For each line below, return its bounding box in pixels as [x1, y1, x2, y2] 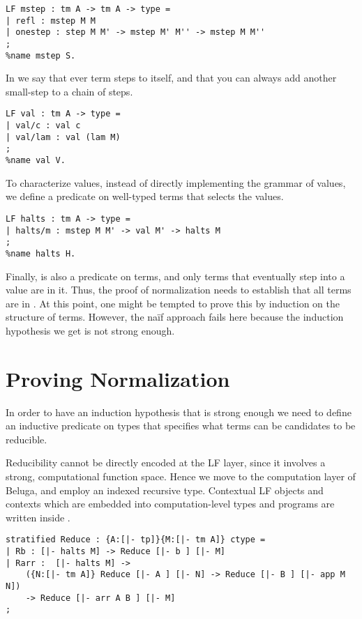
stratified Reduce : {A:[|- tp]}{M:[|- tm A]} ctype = [6, 535, 266, 545]
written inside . [6, 510, 70, 524]
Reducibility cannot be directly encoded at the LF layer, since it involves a [6, 455, 326, 470]
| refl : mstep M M [6, 15, 96, 26]
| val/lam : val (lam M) [6, 132, 121, 142]
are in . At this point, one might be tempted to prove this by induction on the [6, 296, 340, 310]
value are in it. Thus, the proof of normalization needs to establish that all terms [6, 282, 352, 297]
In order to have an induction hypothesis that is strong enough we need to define [6, 404, 352, 419]
